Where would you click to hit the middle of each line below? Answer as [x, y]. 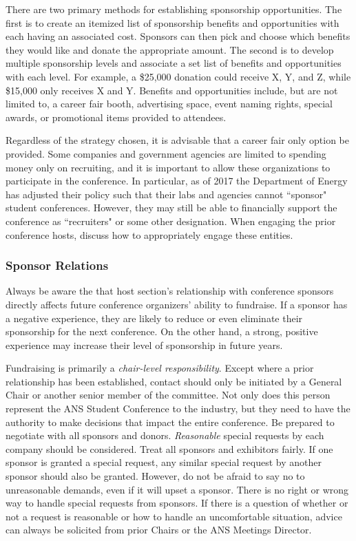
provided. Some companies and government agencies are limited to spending [166, 153]
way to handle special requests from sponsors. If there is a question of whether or [177, 503]
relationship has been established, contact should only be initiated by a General [174, 381]
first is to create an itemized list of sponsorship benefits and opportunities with [172, 22]
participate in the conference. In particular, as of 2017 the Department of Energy [177, 181]
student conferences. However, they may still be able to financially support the [171, 208]
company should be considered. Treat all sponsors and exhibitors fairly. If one [169, 448]
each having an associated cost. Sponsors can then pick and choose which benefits [178, 36]
